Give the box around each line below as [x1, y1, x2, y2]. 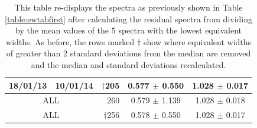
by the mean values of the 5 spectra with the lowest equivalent [15, 24, 242, 36]
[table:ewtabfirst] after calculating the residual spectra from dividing [5, 12, 253, 25]
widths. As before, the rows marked [6, 35, 135, 48]
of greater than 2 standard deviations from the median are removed [6, 47, 251, 59]
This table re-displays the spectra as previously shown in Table [14, 1, 243, 13]
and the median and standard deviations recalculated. [31, 58, 226, 70]
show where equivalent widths [143, 35, 252, 48]
